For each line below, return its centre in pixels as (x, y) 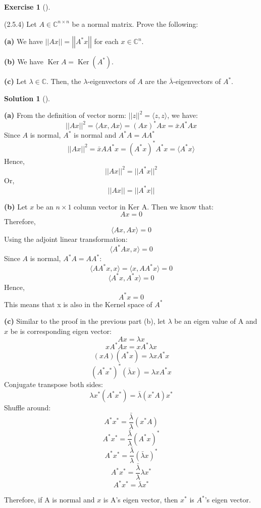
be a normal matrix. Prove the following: (135, 24)
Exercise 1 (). (27, 7)
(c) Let (15, 81)
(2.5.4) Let (20, 24)
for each (106, 41)
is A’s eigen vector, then (141, 500)
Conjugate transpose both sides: (54, 384)
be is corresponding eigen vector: (61, 331)
